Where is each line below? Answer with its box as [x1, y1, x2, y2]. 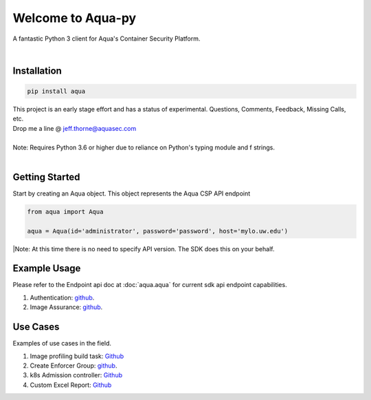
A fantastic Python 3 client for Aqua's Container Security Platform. [12, 34, 201, 43]
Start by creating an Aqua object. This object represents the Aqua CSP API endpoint [12, 189, 251, 198]
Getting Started [12, 171, 80, 182]
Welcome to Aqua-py [12, 10, 137, 25]
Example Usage [12, 262, 81, 275]
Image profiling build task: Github [30, 352, 124, 360]
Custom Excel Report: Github [30, 381, 112, 389]
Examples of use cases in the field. [12, 339, 112, 348]
